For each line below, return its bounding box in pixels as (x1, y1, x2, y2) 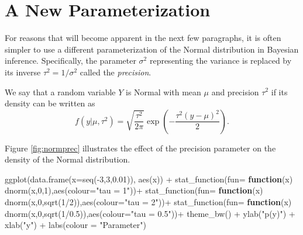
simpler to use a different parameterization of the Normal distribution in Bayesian (5, 43, 299, 55)
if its (271, 85, 288, 98)
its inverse (5, 65, 41, 78)
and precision (211, 85, 259, 98)
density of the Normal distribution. (5, 153, 130, 165)
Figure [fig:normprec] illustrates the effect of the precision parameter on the (5, 141, 276, 154)
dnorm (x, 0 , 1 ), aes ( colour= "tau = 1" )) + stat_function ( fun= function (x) (5, 184, 263, 196)
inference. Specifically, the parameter (5, 54, 136, 67)
